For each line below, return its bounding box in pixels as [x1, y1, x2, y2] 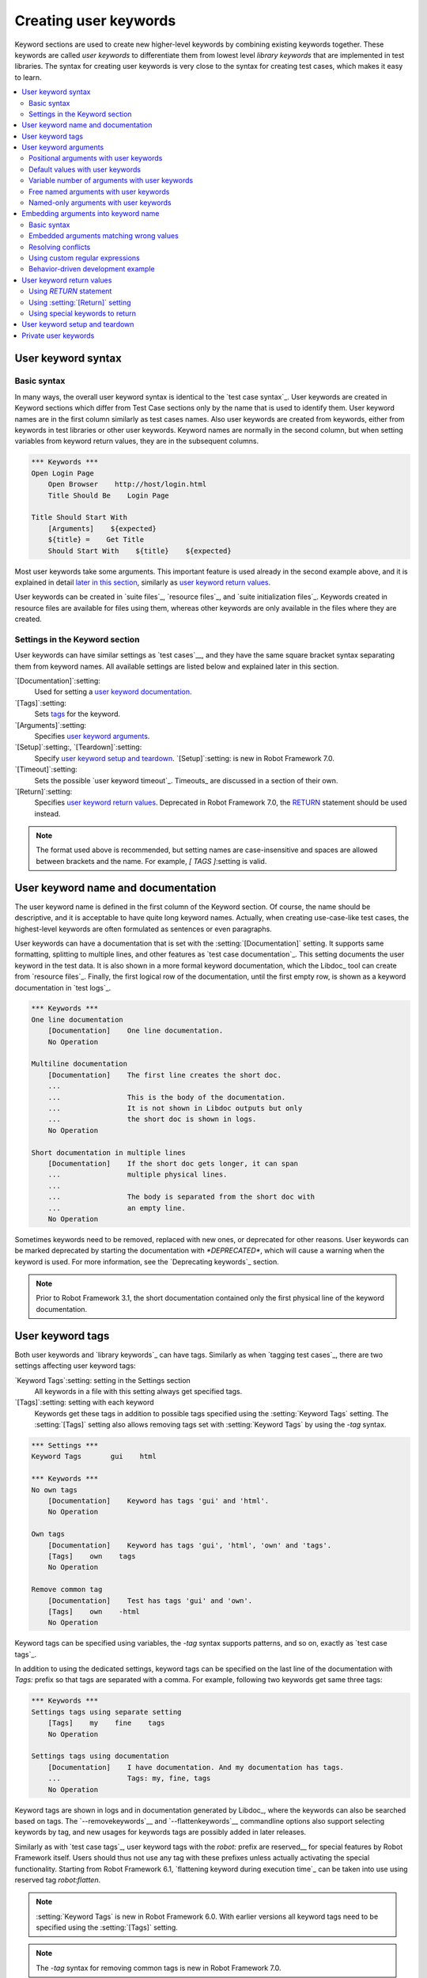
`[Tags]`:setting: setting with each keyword [14, 1397, 154, 1408]
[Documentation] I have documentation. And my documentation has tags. [47, 1763, 344, 1771]
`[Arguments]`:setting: [14, 720, 87, 729]
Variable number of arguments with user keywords [28, 176, 194, 185]
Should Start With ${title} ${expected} [47, 546, 232, 555]
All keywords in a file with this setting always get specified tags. [34, 1386, 243, 1396]
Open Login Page [31, 468, 95, 478]
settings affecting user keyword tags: [14, 1361, 136, 1370]
